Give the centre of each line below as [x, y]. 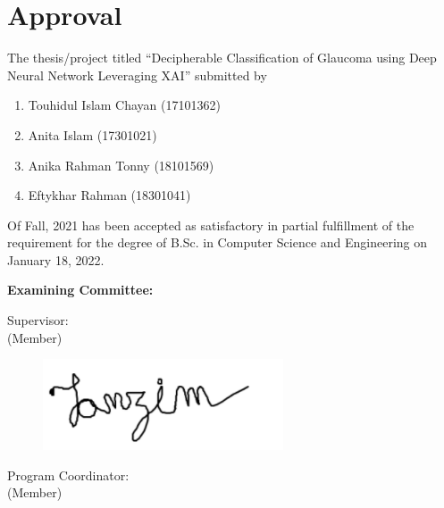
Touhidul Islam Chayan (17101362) [124, 105]
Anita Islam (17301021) [92, 134]
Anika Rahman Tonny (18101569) [121, 165]
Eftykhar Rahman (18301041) [109, 195]
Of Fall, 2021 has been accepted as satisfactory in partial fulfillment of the [211, 225]
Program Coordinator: [68, 475]
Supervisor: [38, 320]
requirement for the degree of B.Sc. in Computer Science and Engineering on [218, 242]
